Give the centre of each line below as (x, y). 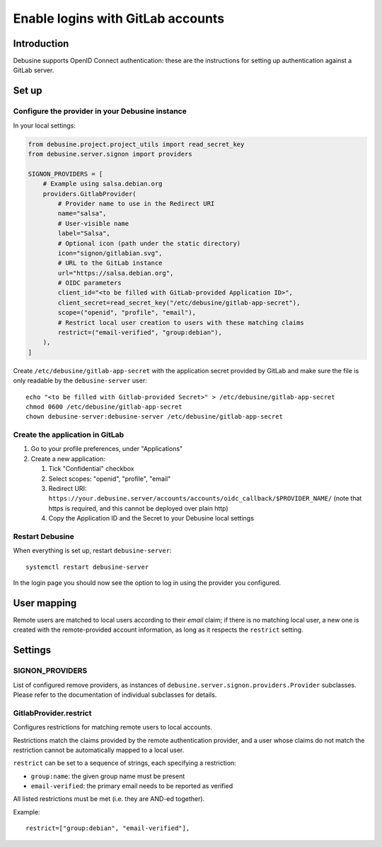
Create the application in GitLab (69, 435)
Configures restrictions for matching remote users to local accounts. (112, 727)
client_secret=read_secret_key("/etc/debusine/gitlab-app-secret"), (179, 302)
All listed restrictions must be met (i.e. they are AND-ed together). (109, 799)
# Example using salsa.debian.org (103, 184)
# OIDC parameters (89, 283)
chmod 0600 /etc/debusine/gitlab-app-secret (104, 407)
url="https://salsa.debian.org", (116, 273)
